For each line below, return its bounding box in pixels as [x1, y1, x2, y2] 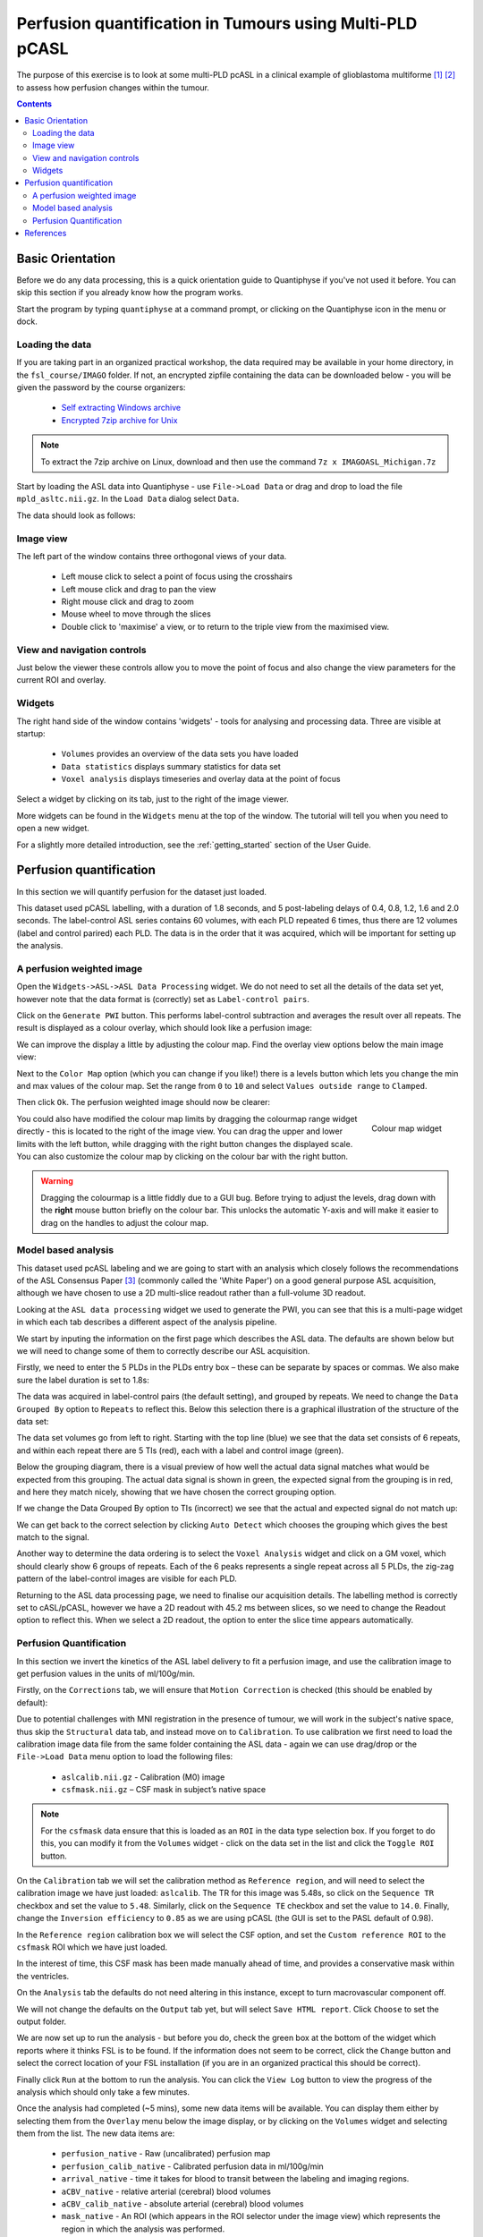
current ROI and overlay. [16, 675, 106, 685]
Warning [40, 1176, 73, 1187]
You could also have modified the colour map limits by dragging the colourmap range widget [16, 1113, 358, 1124]
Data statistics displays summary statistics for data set [61, 761, 281, 771]
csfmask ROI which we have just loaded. [16, 1942, 168, 1952]
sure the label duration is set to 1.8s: [16, 1374, 149, 1385]
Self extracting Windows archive [61, 403, 182, 413]
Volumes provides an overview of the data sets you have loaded [61, 748, 299, 760]
